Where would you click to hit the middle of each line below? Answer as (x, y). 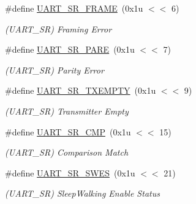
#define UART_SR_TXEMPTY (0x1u (81, 90)
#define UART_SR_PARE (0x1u (70, 49)
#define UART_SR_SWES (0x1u (70, 172)
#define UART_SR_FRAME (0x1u (74, 8)
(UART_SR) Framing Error (58, 28)
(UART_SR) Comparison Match (67, 152)
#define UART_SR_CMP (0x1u (68, 131)
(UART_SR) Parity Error (55, 70)
